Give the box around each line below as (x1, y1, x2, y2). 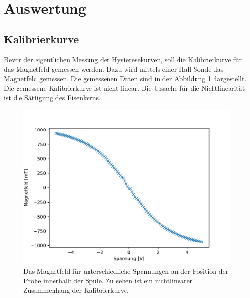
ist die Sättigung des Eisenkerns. (4, 92, 101, 102)
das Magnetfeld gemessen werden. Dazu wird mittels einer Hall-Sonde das (4, 64, 224, 74)
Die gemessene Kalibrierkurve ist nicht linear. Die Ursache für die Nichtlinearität (4, 83, 245, 93)
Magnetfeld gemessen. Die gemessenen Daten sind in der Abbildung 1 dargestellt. (4, 73, 247, 83)
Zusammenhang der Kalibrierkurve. (23, 285, 129, 295)
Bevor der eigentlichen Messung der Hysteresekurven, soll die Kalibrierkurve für (4, 54, 242, 64)
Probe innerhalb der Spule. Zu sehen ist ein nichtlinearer (23, 275, 193, 285)
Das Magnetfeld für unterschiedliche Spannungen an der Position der (23, 266, 229, 276)
